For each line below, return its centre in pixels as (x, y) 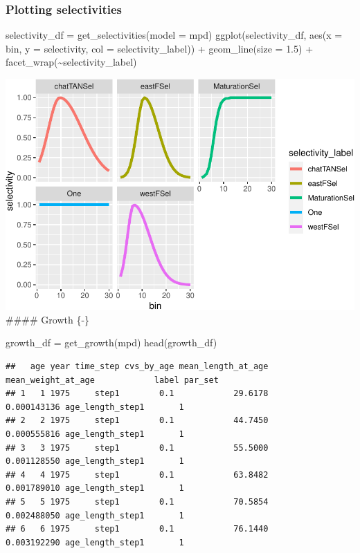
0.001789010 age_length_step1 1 (95, 488)
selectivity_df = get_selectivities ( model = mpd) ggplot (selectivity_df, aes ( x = (174, 35)
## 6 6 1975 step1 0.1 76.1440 (137, 529)
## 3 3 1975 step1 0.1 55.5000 (137, 448)
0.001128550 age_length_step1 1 (95, 461)
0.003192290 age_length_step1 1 (95, 542)
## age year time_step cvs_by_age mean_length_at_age (137, 367)
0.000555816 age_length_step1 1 (95, 434)
